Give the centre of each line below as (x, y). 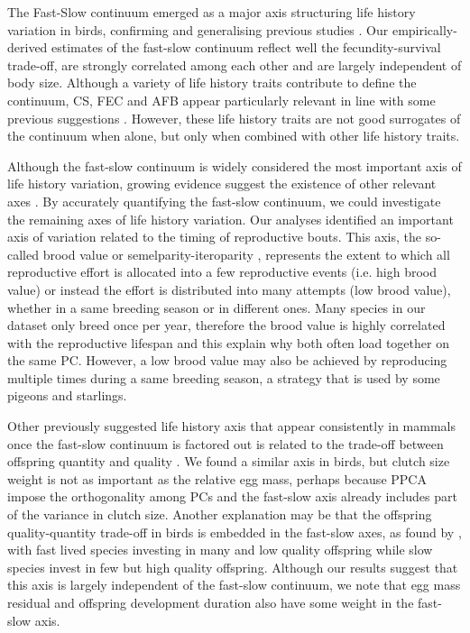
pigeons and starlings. (67, 395)
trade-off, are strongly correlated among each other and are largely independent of (235, 64)
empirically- (424, 29)
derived (28, 47)
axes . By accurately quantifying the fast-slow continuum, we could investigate (224, 201)
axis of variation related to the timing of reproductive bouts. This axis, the (214, 237)
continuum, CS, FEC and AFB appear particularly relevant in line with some (221, 100)
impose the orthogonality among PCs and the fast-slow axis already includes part (232, 496)
